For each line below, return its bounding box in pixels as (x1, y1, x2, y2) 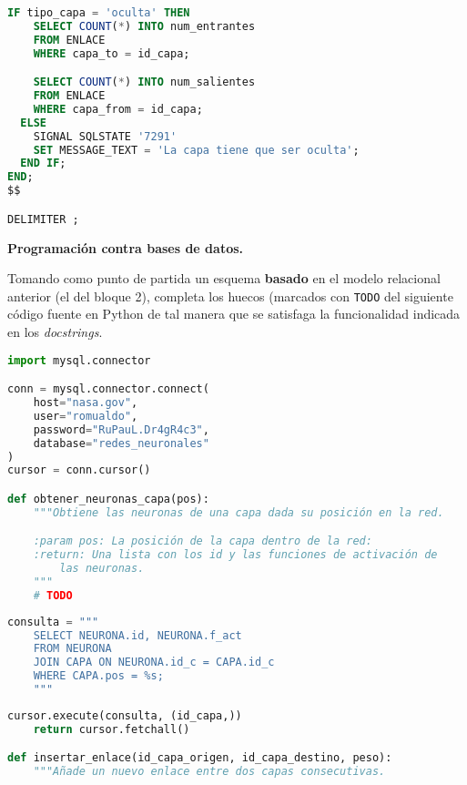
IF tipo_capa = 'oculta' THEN (7, 6, 190, 19)
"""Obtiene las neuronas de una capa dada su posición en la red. (33, 505, 444, 519)
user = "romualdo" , (33, 409, 138, 423)
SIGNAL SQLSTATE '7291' (33, 129, 178, 143)
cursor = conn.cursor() (7, 464, 151, 477)
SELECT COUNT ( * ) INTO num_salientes (33, 76, 256, 89)
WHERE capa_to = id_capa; (33, 46, 190, 60)
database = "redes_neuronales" (33, 436, 209, 450)
